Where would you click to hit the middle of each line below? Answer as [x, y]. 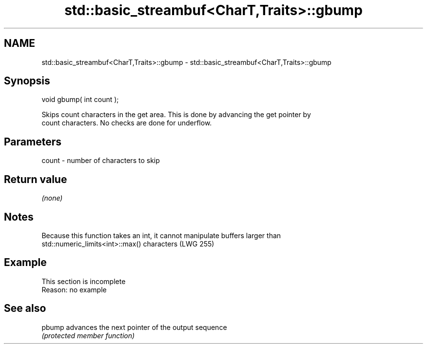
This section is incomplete [84, 281]
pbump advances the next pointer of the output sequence [134, 327]
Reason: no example [74, 289]
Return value [36, 179]
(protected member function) [88, 335]
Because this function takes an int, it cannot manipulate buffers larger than [161, 235]
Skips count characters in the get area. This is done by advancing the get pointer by [176, 115]
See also [25, 308]
